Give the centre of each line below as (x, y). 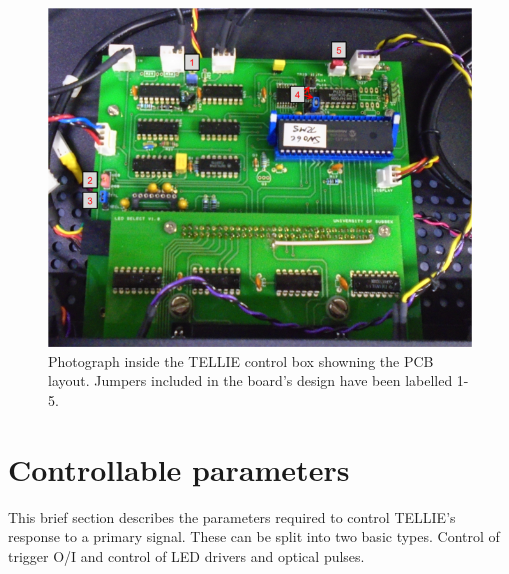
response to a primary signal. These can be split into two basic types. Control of (254, 536)
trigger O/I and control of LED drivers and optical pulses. (186, 555)
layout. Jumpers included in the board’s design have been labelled (250, 380)
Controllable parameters (179, 468)
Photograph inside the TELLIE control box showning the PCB (241, 360)
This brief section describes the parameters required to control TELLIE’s (232, 516)
